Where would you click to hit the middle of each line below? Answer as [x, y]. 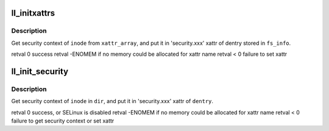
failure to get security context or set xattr [63, 121]
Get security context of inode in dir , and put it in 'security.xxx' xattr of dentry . [112, 101]
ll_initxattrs [33, 13]
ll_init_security [40, 71]
